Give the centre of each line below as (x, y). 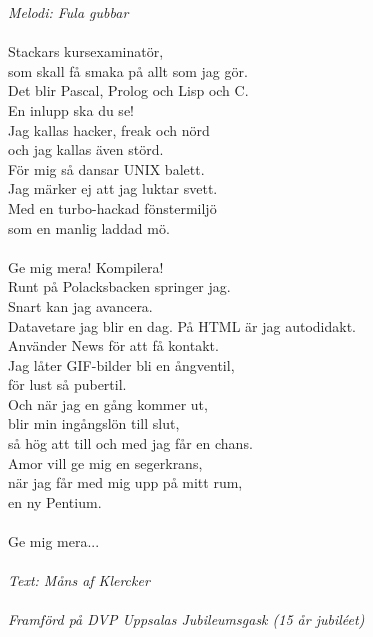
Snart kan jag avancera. (80, 305)
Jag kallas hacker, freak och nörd (109, 129)
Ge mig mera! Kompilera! (86, 266)
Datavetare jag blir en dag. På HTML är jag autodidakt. (182, 325)
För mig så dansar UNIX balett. (106, 168)
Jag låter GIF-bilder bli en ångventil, (121, 364)
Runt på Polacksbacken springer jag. (119, 286)
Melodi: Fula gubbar (68, 12)
